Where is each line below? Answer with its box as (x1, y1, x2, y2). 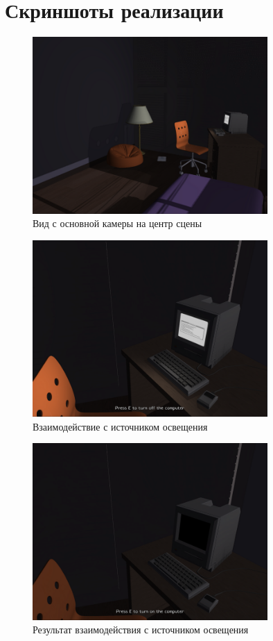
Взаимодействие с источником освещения (33, 419, 208, 433)
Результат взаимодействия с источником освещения (33, 622, 249, 637)
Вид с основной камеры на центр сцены (33, 216, 202, 231)
